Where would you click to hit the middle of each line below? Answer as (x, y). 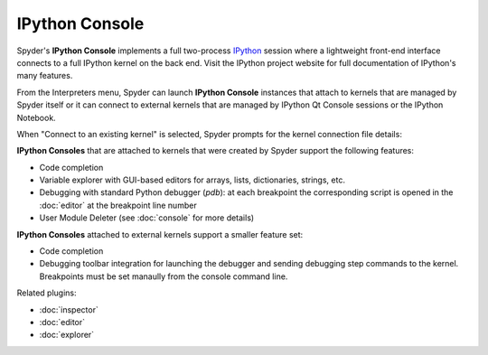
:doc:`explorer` (67, 335)
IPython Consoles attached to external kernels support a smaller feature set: (160, 234)
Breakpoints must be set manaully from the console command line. (164, 276)
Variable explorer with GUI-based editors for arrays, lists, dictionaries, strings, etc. (192, 180)
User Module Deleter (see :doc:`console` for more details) (147, 218)
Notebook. (36, 117)
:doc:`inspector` (69, 309)
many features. (45, 76)
